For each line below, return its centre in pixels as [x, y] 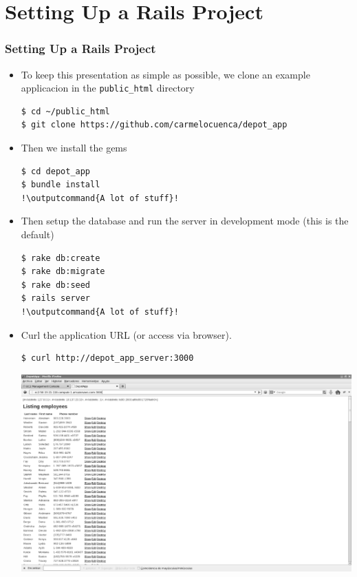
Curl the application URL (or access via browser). [126, 334]
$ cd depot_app [56, 171]
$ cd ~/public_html [65, 111]
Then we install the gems [74, 148]
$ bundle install [61, 185]
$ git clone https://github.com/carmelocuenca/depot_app [154, 125]
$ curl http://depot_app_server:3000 [107, 358]
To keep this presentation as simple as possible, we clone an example [165, 74]
